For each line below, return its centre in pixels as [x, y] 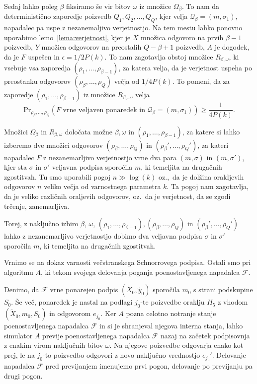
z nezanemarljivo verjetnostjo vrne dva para [110, 157]
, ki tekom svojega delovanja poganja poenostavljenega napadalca [140, 272]
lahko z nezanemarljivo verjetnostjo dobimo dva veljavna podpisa [103, 236]
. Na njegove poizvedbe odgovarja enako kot [176, 345]
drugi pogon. [23, 376]
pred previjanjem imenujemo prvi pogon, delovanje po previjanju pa [149, 366]
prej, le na [19, 355]
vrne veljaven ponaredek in [104, 110]
